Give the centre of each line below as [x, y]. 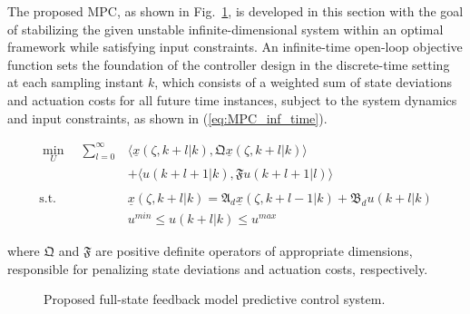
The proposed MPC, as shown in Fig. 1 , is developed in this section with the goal [235, 11]
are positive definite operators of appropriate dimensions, [254, 251]
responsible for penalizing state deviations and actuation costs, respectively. [218, 268]
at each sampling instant [76, 82]
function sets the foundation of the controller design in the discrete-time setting [229, 64]
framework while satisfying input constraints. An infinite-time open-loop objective [235, 47]
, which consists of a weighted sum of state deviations [304, 82]
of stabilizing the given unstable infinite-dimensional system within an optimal [225, 29]
